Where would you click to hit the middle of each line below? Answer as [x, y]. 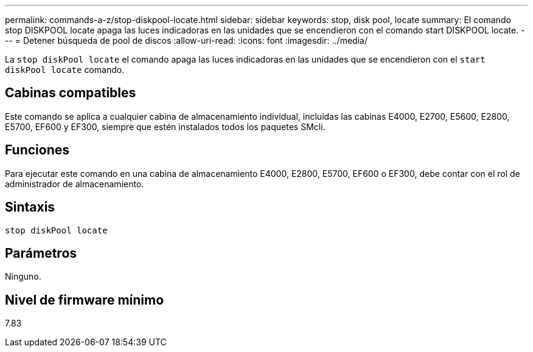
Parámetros [41, 253]
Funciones [37, 150]
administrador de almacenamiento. [75, 184]
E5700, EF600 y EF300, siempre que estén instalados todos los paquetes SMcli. [165, 126]
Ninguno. [23, 277]
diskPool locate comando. [65, 70]
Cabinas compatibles [71, 93]
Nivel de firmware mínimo [85, 300]
